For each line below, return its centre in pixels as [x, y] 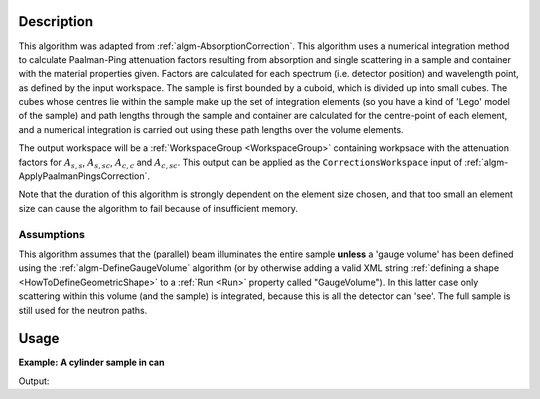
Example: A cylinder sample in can [91, 362]
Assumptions [51, 234]
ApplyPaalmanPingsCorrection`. [84, 176]
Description [56, 21]
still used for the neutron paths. [83, 310]
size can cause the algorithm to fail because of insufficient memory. [158, 208]
